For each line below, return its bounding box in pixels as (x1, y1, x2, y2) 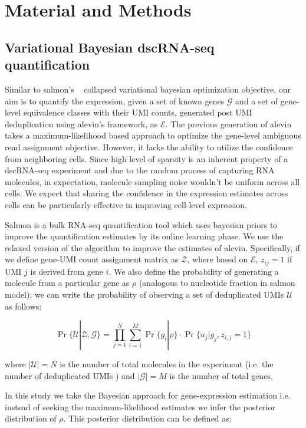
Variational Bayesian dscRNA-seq (5, 38, 215, 56)
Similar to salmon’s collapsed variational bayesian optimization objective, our (5, 83, 291, 95)
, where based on (187, 253, 248, 265)
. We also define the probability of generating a (108, 265, 279, 277)
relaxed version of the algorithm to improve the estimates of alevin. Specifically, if (5, 241, 300, 253)
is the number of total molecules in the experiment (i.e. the (60, 358, 274, 370)
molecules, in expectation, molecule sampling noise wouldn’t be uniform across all (5, 175, 300, 187)
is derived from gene (30, 265, 103, 277)
